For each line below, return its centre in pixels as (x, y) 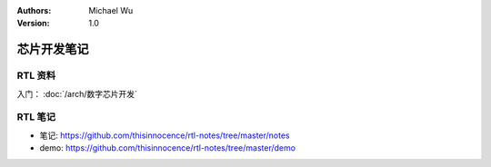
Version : (33, 24)
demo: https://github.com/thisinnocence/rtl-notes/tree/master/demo (167, 148)
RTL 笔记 (36, 117)
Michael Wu (111, 10)
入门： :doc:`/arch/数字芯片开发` (77, 93)
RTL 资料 (36, 75)
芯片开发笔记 (53, 49)
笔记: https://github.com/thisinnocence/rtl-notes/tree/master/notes (165, 135)
